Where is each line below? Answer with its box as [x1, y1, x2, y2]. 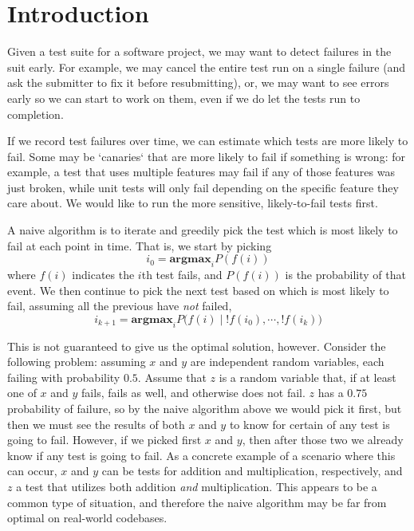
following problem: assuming [7, 353, 146, 370]
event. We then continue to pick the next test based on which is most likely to [7, 281, 389, 298]
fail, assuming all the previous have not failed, [7, 297, 232, 314]
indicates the [72, 266, 135, 283]
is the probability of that [285, 266, 406, 283]
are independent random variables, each [190, 353, 384, 370]
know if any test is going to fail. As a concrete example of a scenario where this [7, 446, 396, 463]
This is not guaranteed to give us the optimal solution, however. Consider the [7, 337, 386, 354]
